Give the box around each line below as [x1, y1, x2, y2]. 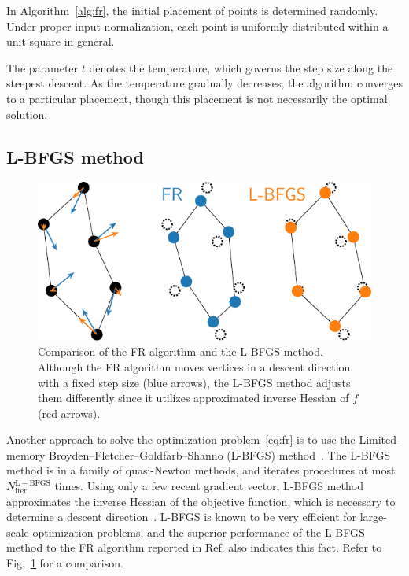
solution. [6, 105, 48, 122]
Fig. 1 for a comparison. [6, 555, 123, 571]
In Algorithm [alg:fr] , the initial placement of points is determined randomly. [6, 2, 378, 18]
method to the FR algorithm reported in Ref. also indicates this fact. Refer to [6, 539, 382, 556]
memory [6, 446, 46, 463]
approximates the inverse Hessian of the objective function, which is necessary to [6, 493, 396, 509]
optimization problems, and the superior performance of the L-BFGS [32, 523, 365, 540]
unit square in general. [6, 33, 115, 50]
